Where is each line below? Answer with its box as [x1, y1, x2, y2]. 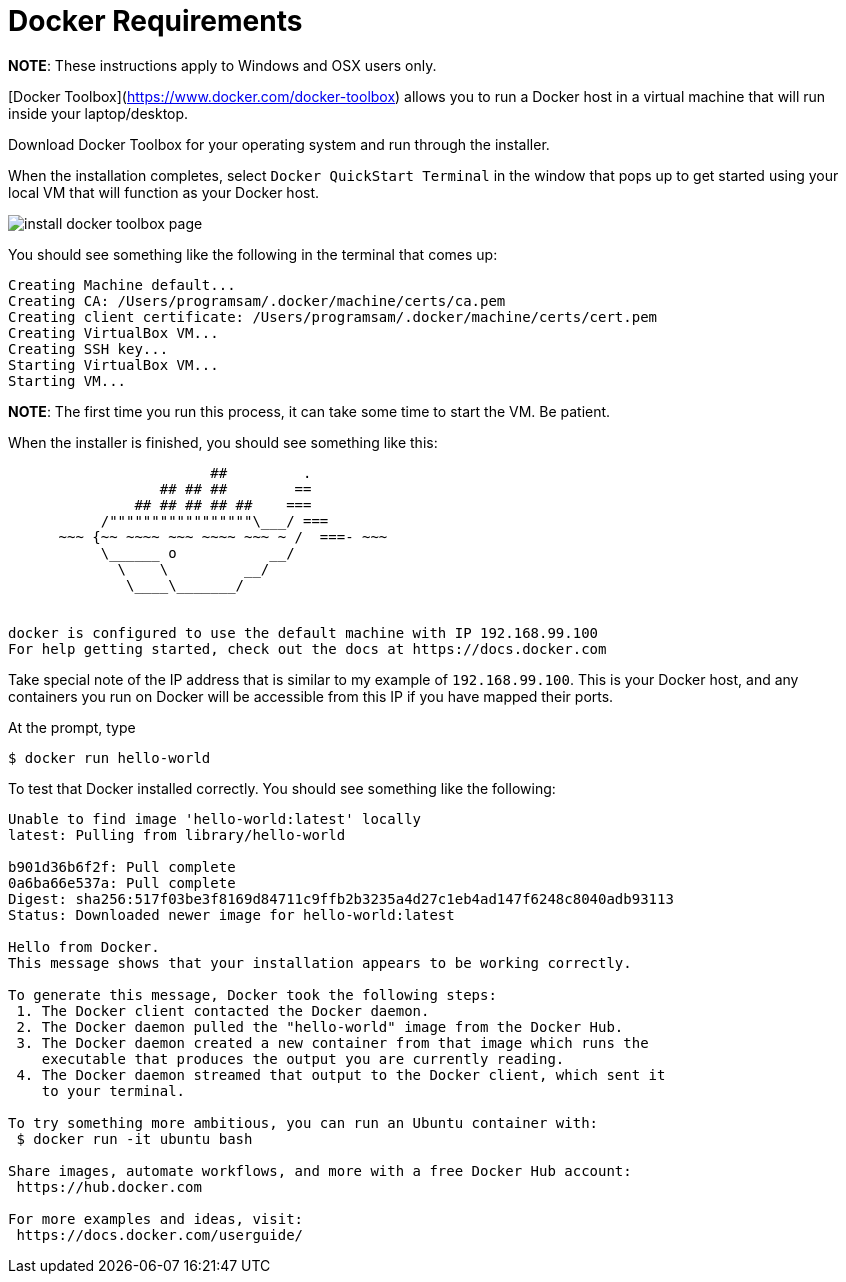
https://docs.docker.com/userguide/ [16, 1226, 304, 1243]
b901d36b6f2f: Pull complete [8, 858, 236, 875]
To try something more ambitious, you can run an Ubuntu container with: [8, 1114, 599, 1131]
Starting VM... [8, 372, 127, 389]
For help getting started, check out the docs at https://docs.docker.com [8, 640, 607, 657]
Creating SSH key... [8, 340, 169, 357]
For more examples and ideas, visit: [8, 1210, 304, 1227]
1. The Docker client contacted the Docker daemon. [16, 1002, 430, 1019]
